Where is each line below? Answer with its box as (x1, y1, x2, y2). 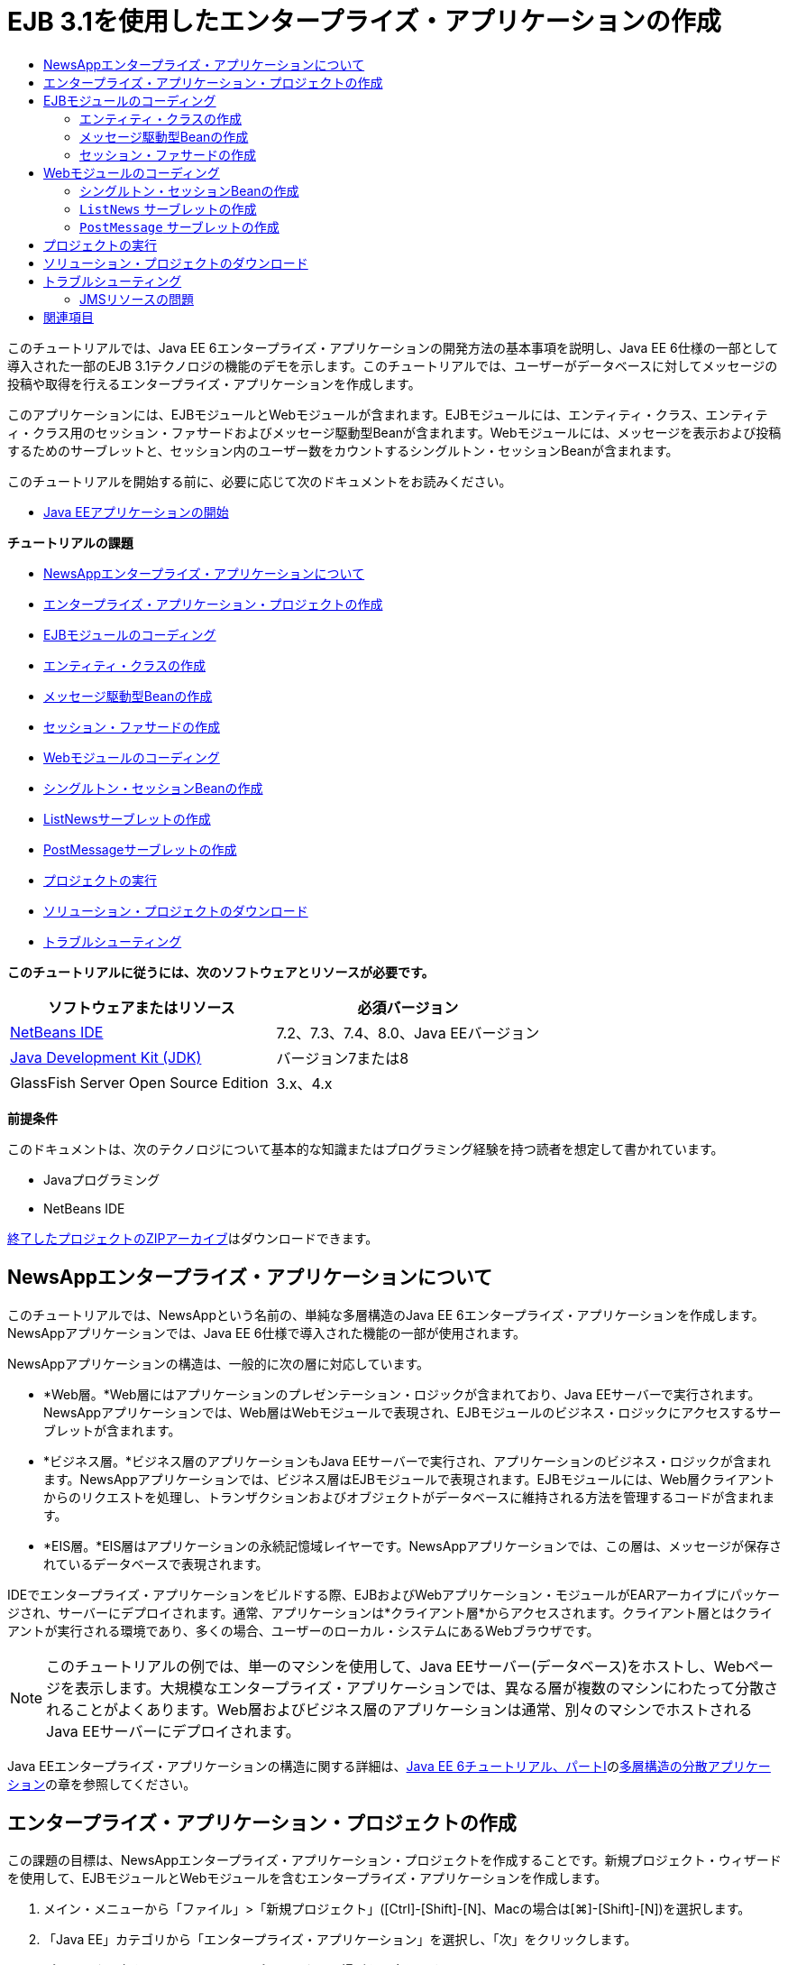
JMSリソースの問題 (79, 291, 194, 307)
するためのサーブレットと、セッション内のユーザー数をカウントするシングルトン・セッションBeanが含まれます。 (7, 442, 679, 458)
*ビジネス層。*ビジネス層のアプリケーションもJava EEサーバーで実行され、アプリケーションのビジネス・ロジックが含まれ (43, 1453, 771, 1469)
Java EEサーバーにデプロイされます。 (46, 1721, 300, 1740)
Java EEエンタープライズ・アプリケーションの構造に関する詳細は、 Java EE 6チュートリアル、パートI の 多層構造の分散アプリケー (7, 1757, 771, 1774)
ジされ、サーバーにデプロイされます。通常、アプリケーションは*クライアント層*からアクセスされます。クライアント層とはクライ (7, 1604, 774, 1620)
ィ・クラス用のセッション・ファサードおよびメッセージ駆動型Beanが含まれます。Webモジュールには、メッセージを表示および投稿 (7, 424, 782, 440)
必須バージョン (357, 998, 459, 1017)
